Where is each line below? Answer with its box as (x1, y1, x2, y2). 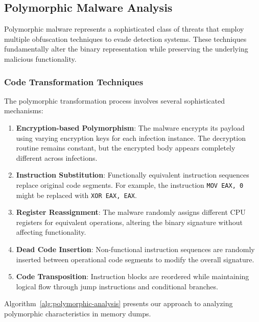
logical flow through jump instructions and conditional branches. (16, 281, 218, 291)
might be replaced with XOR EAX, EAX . (16, 189, 137, 200)
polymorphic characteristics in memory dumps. (4, 308, 151, 319)
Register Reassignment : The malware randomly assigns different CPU (16, 207, 246, 217)
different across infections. (16, 152, 98, 163)
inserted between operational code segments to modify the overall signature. (16, 254, 254, 264)
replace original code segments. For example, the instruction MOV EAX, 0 (16, 179, 244, 190)
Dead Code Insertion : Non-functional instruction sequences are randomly (16, 244, 255, 255)
